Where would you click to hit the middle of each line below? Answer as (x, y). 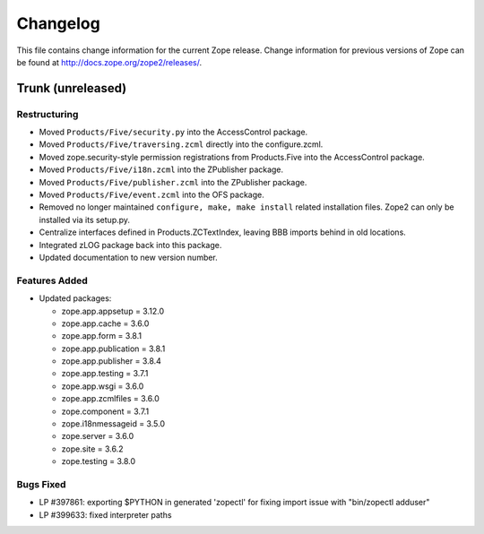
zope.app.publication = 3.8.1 (113, 349)
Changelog (58, 23)
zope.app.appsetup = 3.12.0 (113, 311)
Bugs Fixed (41, 484)
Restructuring (48, 114)
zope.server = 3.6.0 (98, 436)
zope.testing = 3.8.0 (99, 461)
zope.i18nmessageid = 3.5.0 (113, 424)
